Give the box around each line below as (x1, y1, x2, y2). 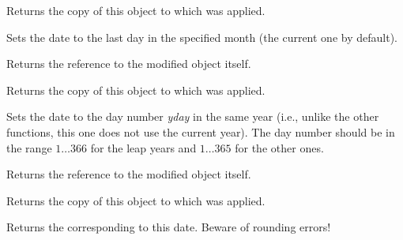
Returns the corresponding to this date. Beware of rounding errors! (6, 219, 331, 235)
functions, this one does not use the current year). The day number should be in (6, 123, 395, 140)
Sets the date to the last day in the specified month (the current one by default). (6, 28, 397, 45)
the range (6, 139, 52, 156)
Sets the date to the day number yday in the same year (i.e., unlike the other (6, 108, 379, 125)
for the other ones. (235, 139, 324, 156)
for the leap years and (90, 139, 197, 156)
